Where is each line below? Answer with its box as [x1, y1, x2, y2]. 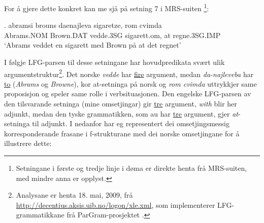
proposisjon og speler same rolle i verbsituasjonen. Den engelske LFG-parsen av [4, 88, 251, 99]
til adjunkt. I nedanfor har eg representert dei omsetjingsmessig [32, 118, 229, 129]
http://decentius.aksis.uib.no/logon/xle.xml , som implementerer [16, 199, 215, 210]
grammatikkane [16, 209, 64, 220]
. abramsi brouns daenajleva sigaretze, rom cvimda [4, 20, 162, 30]
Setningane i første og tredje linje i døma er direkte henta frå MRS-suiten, [16, 163, 247, 173]
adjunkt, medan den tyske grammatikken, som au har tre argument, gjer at [4, 108, 238, 119]
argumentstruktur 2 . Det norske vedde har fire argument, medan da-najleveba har [4, 67, 254, 79]
